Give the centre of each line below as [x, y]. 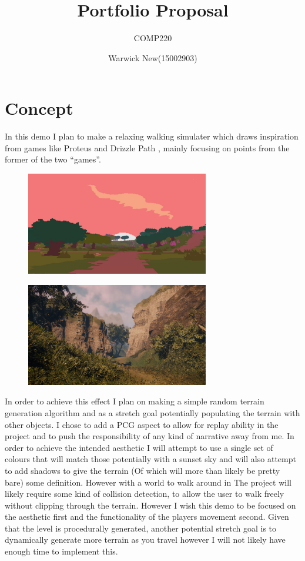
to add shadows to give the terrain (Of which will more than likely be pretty [143, 470]
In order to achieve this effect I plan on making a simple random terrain [135, 401]
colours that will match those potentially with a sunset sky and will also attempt [150, 459]
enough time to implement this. [61, 551]
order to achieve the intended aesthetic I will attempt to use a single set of [139, 447]
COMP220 [153, 38]
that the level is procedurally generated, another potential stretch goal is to [141, 528]
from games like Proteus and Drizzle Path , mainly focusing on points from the [147, 147]
